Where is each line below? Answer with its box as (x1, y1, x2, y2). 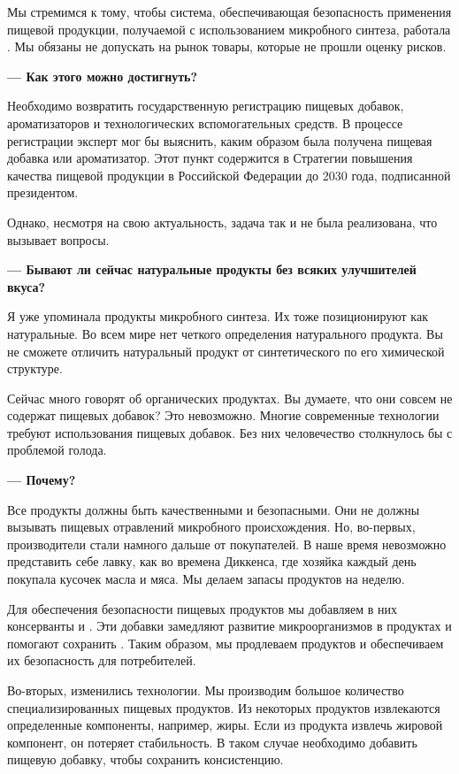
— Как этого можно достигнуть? (7, 66, 198, 85)
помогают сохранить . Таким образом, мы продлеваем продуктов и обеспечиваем (7, 633, 444, 652)
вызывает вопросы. (7, 230, 110, 249)
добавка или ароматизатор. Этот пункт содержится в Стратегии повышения (7, 149, 413, 167)
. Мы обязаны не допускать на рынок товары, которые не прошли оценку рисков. (7, 37, 447, 56)
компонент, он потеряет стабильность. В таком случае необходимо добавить (7, 732, 417, 751)
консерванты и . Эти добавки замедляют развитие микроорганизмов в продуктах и (7, 617, 452, 635)
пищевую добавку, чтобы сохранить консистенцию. (7, 750, 284, 769)
